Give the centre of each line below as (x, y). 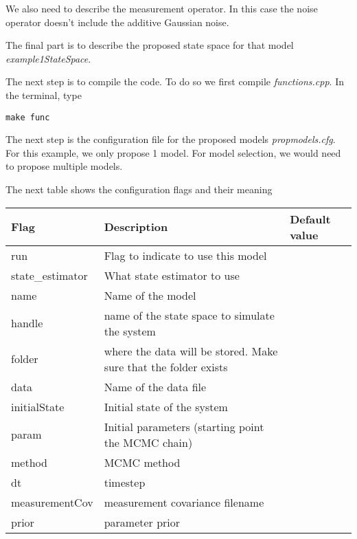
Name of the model (150, 295)
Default (310, 219)
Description (136, 227)
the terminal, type (44, 95)
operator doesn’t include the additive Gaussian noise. (117, 22)
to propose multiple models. (64, 166)
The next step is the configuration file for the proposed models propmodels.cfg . (171, 139)
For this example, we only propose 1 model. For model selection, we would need (173, 152)
